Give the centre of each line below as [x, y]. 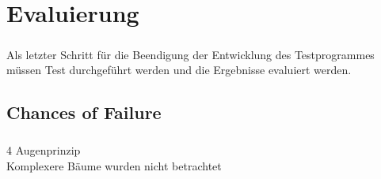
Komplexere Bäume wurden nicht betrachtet [114, 165]
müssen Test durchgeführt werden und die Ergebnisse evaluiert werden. [179, 70]
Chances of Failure [84, 112]
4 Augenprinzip [44, 150]
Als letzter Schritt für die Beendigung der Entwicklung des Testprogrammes [190, 54]
